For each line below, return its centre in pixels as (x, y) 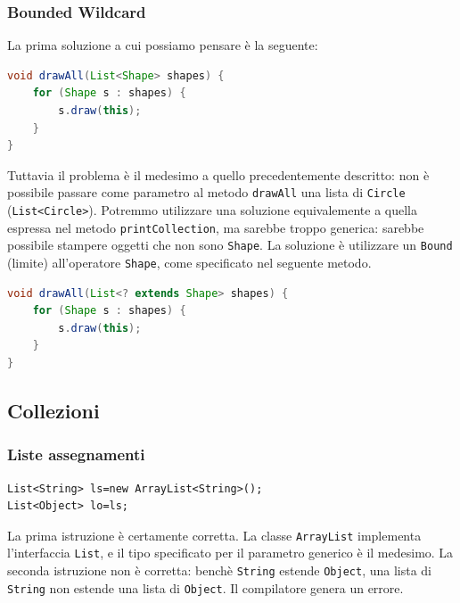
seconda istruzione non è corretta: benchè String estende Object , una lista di (219, 570)
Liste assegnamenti (76, 454)
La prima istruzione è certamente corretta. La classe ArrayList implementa (214, 535)
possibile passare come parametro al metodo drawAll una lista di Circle (206, 192)
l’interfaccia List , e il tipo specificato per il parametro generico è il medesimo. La (230, 553)
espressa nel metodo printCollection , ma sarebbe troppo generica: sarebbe (216, 227)
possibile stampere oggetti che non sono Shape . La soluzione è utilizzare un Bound (230, 245)
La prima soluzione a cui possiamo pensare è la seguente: (163, 45)
